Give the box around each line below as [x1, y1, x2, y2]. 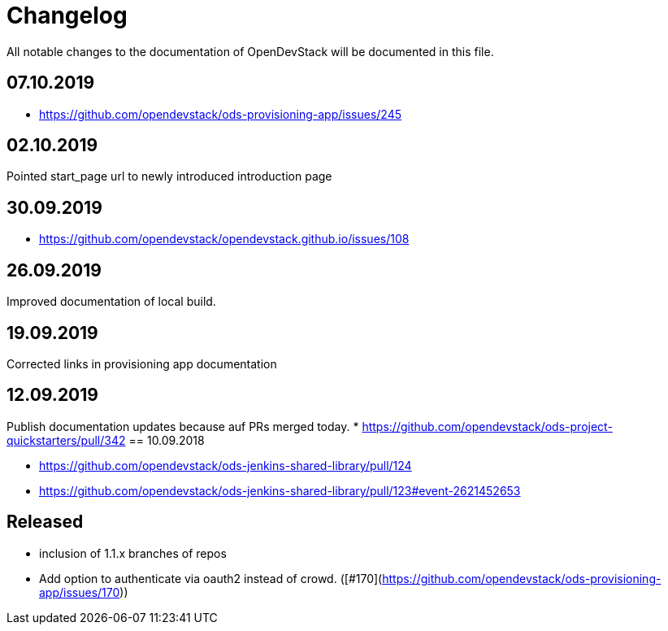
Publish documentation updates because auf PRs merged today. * [7, 419, 359, 433]
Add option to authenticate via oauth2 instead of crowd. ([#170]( [39, 571, 383, 585]
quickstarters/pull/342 [7, 433, 126, 447]
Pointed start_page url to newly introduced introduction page [7, 169, 332, 184]
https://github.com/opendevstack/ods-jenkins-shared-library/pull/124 [39, 458, 412, 472]
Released [7, 511, 84, 533]
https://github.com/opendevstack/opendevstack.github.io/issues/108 [39, 232, 410, 246]
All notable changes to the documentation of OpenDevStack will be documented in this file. [7, 44, 494, 59]
